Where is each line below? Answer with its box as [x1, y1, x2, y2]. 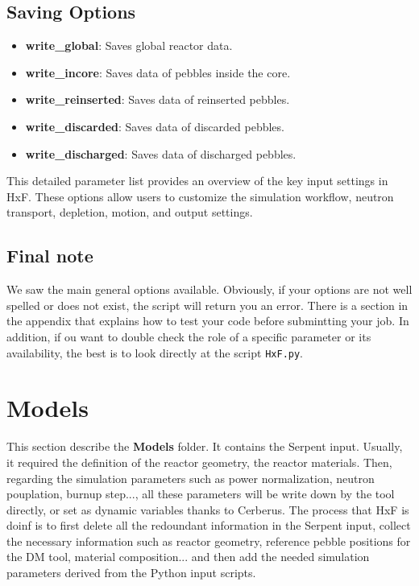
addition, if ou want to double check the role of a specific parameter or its [6, 328, 371, 345]
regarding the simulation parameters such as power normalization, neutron [6, 469, 375, 486]
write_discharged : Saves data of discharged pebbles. [25, 145, 297, 162]
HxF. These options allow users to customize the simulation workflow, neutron [6, 188, 394, 204]
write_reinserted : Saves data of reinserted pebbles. [25, 91, 290, 108]
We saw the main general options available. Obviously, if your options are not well [6, 281, 413, 298]
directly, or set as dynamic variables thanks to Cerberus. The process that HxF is [6, 501, 409, 518]
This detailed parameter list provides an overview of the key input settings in [6, 172, 388, 189]
